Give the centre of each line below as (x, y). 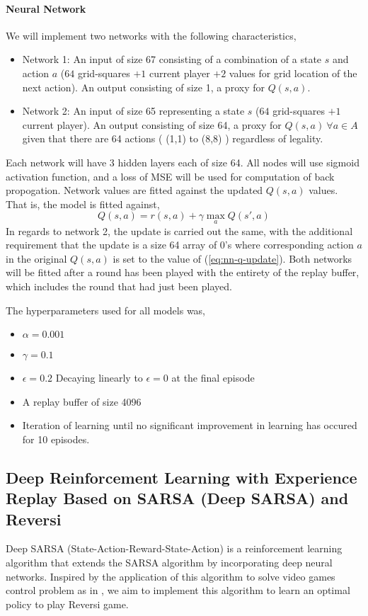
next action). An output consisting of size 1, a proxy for (143, 87)
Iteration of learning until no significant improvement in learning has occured (190, 425)
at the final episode (213, 378)
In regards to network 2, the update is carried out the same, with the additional (179, 230)
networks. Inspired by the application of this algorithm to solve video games (171, 576)
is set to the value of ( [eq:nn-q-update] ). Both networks (232, 258)
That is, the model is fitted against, (83, 204)
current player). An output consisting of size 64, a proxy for (152, 124)
